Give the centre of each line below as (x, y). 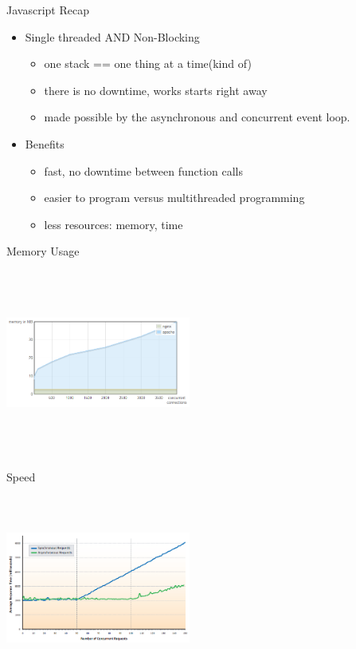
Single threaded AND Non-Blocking (112, 36)
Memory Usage (43, 251)
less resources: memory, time (113, 224)
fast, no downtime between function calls (144, 170)
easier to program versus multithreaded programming (174, 198)
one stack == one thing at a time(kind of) (148, 63)
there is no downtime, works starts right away (156, 90)
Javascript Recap (48, 10)
